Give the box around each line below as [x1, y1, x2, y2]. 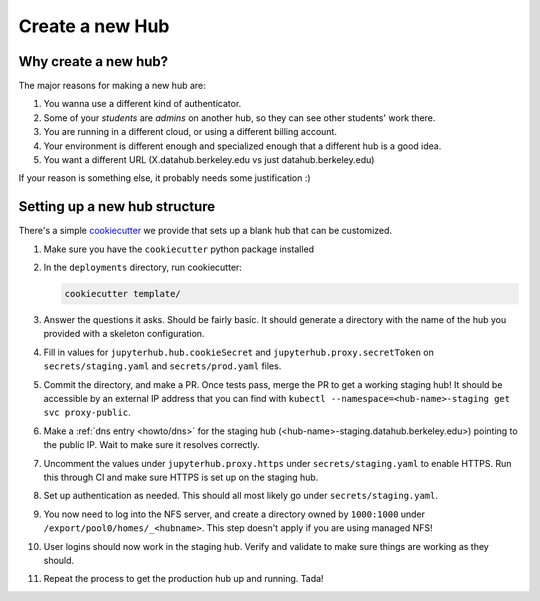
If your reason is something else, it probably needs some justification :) [18, 172, 311, 184]
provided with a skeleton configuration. [43, 328, 205, 340]
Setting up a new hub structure [18, 198, 216, 215]
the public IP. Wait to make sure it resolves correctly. [43, 439, 260, 451]
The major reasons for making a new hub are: [18, 80, 207, 92]
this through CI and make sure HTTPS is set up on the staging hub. [43, 471, 319, 483]
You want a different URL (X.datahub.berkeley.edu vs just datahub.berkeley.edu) [43, 154, 375, 166]
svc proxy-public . [43, 406, 131, 419]
